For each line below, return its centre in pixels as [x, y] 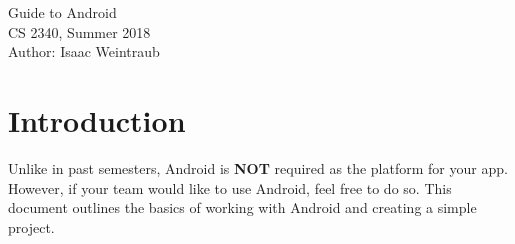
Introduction [97, 119]
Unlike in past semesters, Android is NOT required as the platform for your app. [258, 167]
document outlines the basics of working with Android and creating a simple [242, 207]
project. [31, 226]
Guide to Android [62, 12]
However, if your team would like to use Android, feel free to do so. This [230, 187]
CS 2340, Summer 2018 [79, 31]
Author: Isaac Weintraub [84, 51]
